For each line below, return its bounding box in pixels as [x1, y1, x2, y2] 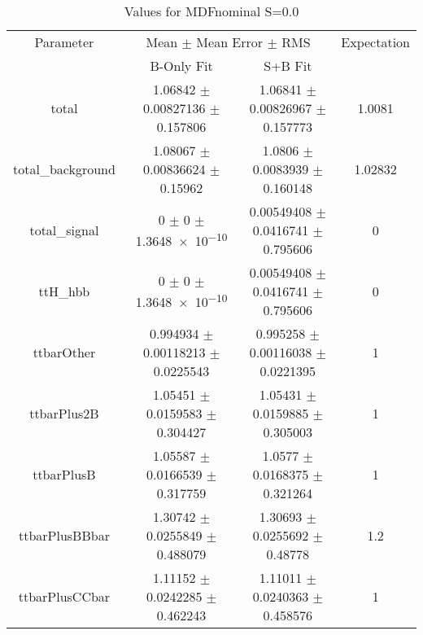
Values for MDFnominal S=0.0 [124, 2, 299, 20]
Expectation [341, 33, 410, 51]
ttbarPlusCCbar [18, 587, 111, 606]
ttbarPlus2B [29, 404, 99, 423]
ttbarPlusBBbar [18, 526, 110, 545]
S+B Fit [264, 56, 312, 75]
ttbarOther [33, 343, 96, 361]
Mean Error [196, 33, 264, 51]
